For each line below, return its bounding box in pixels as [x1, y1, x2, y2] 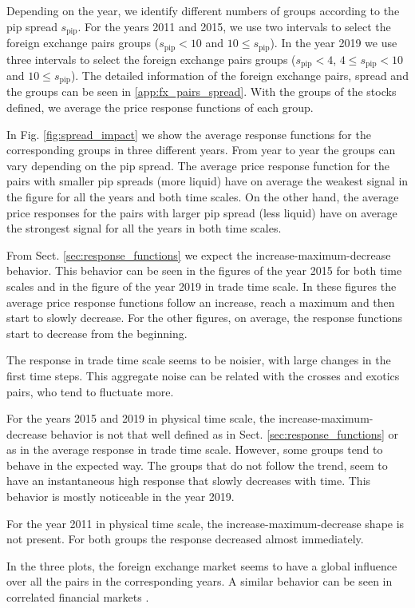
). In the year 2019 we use [270, 34, 397, 51]
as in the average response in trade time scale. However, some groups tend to [6, 441, 383, 458]
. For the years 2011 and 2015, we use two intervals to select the [77, 18, 391, 34]
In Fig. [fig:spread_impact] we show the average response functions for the [6, 125, 371, 142]
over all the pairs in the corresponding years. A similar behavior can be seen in [6, 573, 393, 590]
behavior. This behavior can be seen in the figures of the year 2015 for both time [6, 262, 402, 279]
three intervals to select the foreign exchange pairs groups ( [6, 50, 296, 67]
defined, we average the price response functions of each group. [6, 99, 314, 115]
